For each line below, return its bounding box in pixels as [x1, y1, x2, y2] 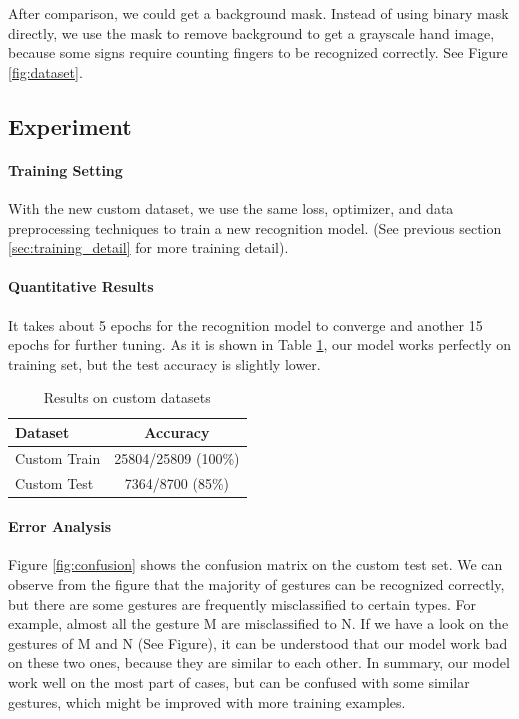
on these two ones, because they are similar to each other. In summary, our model [8, 652, 510, 673]
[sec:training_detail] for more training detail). [8, 237, 289, 258]
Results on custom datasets [43, 387, 211, 408]
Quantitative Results [8, 276, 154, 297]
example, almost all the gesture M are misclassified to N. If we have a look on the [8, 613, 509, 634]
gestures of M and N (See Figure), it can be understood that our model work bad [8, 632, 508, 653]
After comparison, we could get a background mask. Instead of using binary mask [8, 3, 509, 23]
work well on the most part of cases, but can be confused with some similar [8, 672, 470, 693]
